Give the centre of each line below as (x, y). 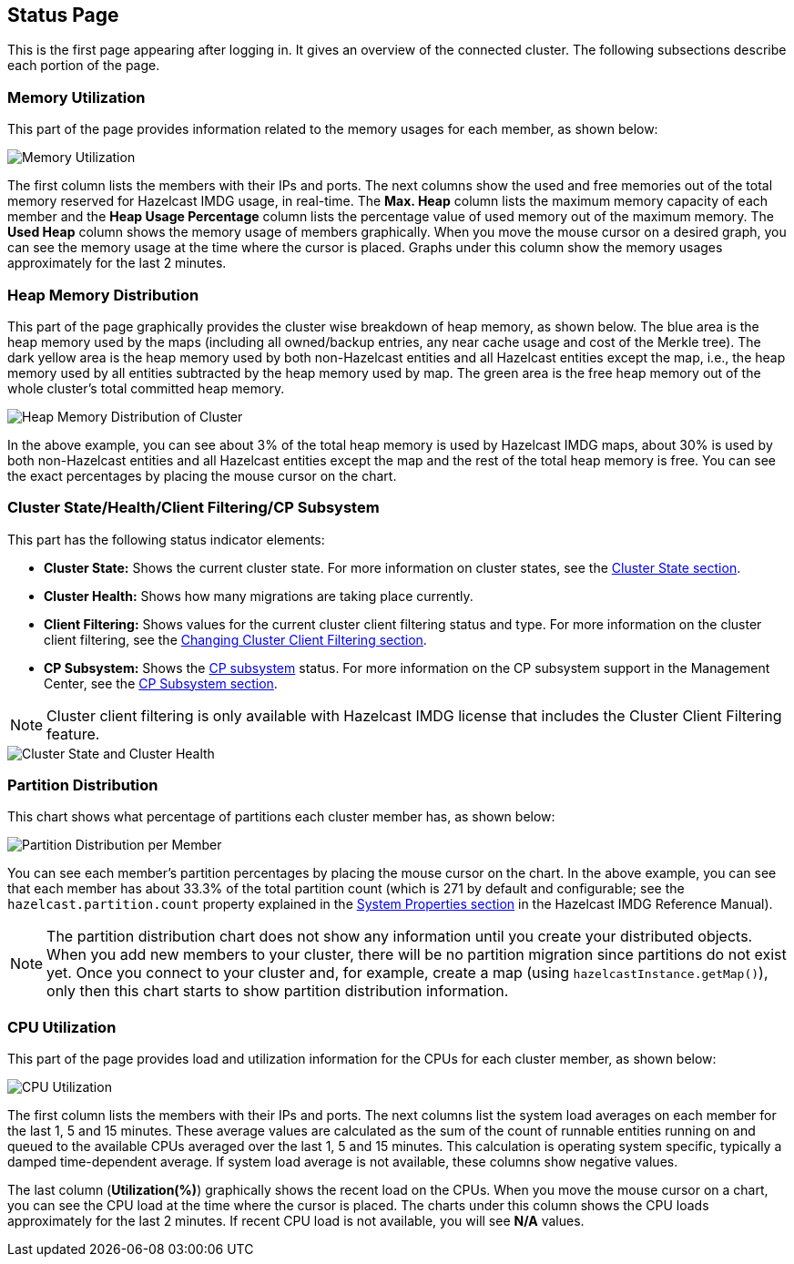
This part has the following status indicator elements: (166, 539)
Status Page (63, 15)
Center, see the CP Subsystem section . (161, 683)
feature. (73, 734)
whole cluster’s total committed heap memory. (146, 388)
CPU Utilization (62, 1027)
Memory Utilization (76, 97)
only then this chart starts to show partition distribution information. (278, 991)
